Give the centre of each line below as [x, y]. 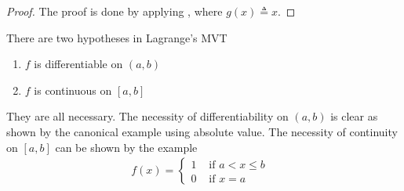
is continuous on [73, 90]
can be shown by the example [126, 147]
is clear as [354, 116]
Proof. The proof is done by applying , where [115, 11]
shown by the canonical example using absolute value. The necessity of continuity [202, 131]
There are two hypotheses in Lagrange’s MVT [117, 37]
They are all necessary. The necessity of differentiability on [147, 116]
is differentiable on [78, 64]
